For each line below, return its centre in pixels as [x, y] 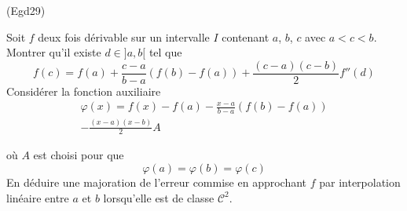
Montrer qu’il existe [54, 52]
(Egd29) [26, 10]
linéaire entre [38, 197]
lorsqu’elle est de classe [159, 197]
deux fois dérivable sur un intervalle [124, 36]
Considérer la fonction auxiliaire [84, 91]
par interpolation [360, 182]
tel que [165, 52]
